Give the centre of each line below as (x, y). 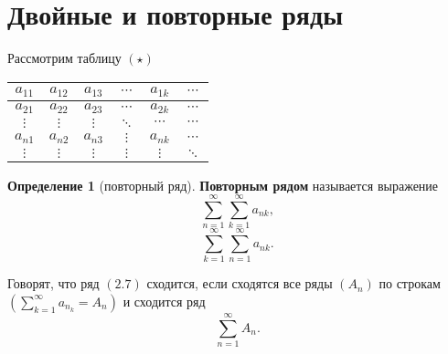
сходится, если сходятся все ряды (240, 283)
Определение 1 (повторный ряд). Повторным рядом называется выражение (223, 185)
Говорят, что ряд (53, 283)
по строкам (410, 283)
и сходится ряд (164, 301)
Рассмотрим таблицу (64, 58)
